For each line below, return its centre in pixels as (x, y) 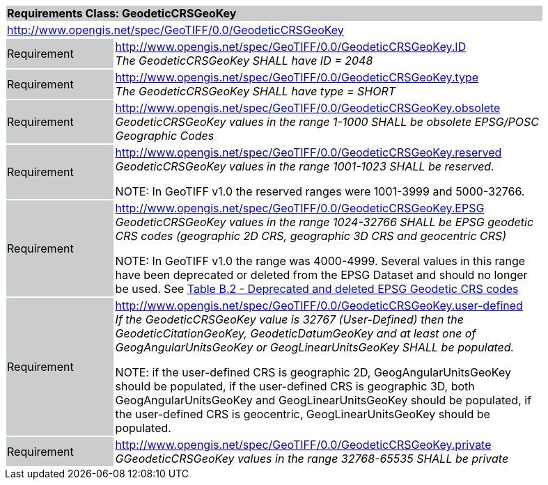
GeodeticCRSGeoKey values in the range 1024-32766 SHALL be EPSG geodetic (324, 222)
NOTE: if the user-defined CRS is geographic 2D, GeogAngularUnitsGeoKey (313, 372)
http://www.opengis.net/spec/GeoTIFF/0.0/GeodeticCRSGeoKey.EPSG (300, 208)
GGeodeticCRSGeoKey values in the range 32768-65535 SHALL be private (312, 459)
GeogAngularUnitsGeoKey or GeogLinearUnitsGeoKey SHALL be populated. (315, 347)
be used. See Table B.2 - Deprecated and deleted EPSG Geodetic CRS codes (317, 289)
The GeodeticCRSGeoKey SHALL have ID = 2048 (244, 61)
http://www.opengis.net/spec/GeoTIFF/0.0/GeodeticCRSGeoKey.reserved (308, 152)
